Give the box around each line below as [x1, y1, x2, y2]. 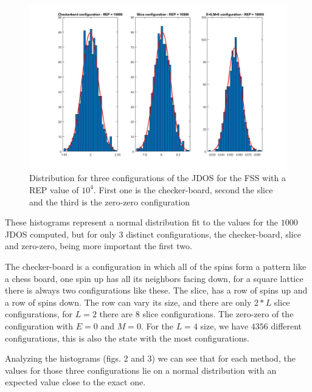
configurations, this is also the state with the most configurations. [5, 331, 249, 344]
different [271, 319, 302, 332]
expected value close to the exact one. [5, 376, 146, 388]
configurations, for [5, 308, 73, 320]
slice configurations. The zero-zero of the [142, 308, 294, 320]
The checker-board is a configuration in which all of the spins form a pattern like [5, 260, 307, 272]
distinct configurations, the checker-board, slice [126, 227, 301, 240]
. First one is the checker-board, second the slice [93, 183, 273, 196]
